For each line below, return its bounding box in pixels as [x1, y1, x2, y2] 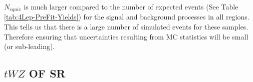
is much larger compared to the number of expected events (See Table [24, 1, 238, 11]
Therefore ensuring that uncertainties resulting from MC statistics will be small [4, 31, 248, 41]
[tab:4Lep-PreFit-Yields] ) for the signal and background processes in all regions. [4, 11, 249, 22]
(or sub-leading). [4, 41, 55, 51]
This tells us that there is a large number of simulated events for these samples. [4, 21, 248, 32]
